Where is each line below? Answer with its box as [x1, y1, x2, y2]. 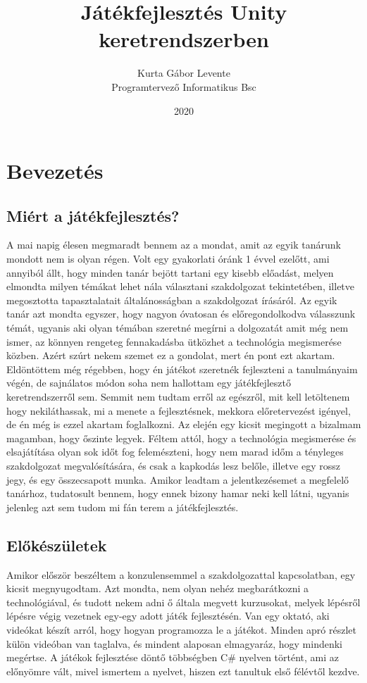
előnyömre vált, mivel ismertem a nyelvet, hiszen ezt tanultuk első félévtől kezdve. [6, 663, 360, 678]
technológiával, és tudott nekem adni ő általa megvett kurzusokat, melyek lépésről [6, 594, 361, 609]
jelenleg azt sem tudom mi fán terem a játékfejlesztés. [6, 499, 239, 514]
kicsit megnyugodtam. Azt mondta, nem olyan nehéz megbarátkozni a [6, 581, 309, 596]
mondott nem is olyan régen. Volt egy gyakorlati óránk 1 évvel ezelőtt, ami [6, 251, 330, 266]
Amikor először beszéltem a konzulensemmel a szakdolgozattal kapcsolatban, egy [6, 567, 356, 582]
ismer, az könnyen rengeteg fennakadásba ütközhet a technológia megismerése [6, 334, 342, 349]
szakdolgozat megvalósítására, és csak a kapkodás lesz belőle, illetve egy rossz [6, 458, 340, 472]
